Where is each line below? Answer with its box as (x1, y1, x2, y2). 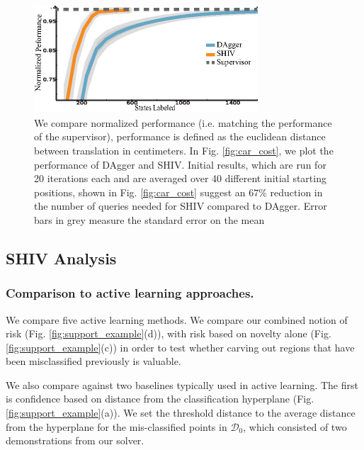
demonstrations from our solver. (6, 433, 144, 448)
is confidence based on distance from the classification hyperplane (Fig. (6, 391, 314, 406)
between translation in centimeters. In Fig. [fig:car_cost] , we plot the (34, 142, 334, 157)
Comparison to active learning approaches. (6, 284, 254, 302)
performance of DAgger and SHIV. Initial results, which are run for (34, 157, 326, 171)
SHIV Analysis (6, 247, 117, 269)
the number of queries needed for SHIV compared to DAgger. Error (34, 198, 327, 213)
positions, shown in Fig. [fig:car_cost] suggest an (34, 184, 246, 199)
